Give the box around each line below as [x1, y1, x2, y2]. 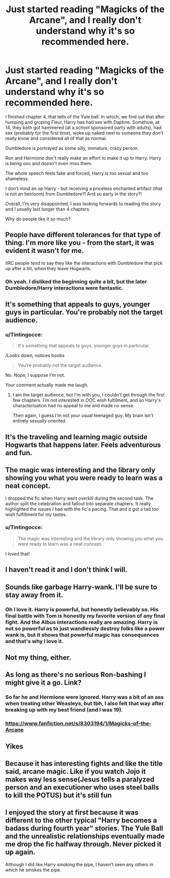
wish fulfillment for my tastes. [5, 511, 67, 517]
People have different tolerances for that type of [5, 231, 161, 239]
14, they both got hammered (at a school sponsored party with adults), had [5, 124, 162, 131]
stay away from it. [5, 591, 63, 599]
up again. [5, 848, 36, 857]
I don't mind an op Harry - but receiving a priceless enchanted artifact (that [5, 185, 163, 191]
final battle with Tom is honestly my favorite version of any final [5, 612, 165, 619]
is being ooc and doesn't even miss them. [5, 160, 93, 166]
